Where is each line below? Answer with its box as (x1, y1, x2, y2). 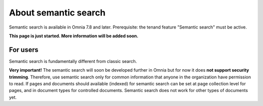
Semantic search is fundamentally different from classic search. (9, 58, 137, 64)
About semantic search (9, 7, 106, 18)
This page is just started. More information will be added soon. (9, 33, 139, 39)
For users (9, 45, 38, 54)
